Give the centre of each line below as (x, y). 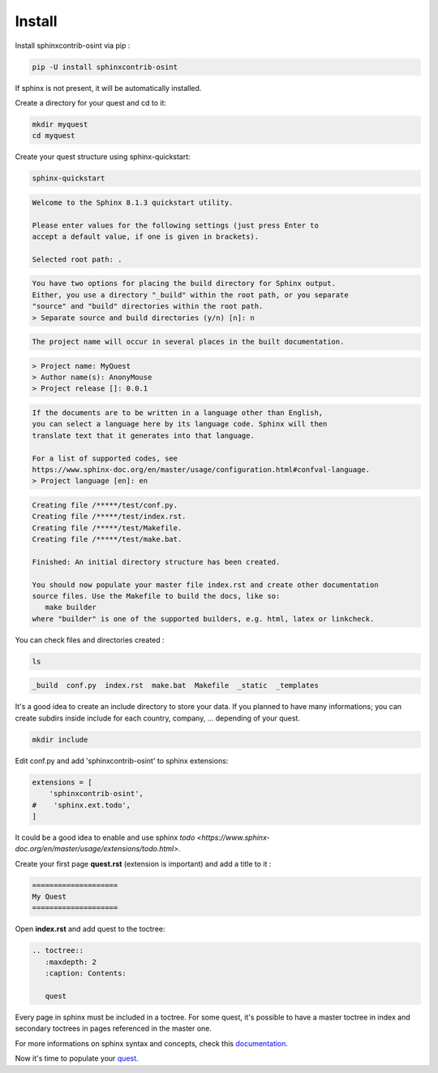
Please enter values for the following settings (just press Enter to (176, 225)
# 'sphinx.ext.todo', (82, 805)
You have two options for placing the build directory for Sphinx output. (184, 283)
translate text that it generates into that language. (143, 435)
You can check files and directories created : (90, 640)
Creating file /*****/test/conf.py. (105, 505)
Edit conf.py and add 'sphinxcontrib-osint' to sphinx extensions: (122, 760)
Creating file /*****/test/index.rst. (109, 517)
